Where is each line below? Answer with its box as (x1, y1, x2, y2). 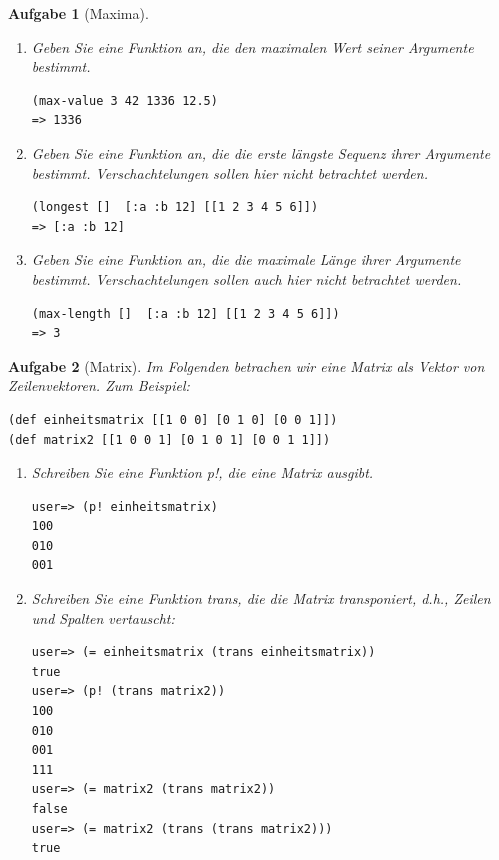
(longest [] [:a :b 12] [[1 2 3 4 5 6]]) (31, 200, 319, 215)
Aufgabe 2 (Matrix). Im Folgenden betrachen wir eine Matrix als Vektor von (8, 355, 485, 376)
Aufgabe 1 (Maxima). (8, 3, 149, 23)
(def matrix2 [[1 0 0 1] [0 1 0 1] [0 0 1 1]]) (8, 432, 331, 447)
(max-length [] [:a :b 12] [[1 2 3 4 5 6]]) (31, 306, 340, 321)
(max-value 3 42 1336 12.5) (31, 93, 218, 108)
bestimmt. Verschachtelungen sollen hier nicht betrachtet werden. (31, 162, 428, 183)
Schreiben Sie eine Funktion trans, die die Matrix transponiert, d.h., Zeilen (31, 588, 491, 609)
